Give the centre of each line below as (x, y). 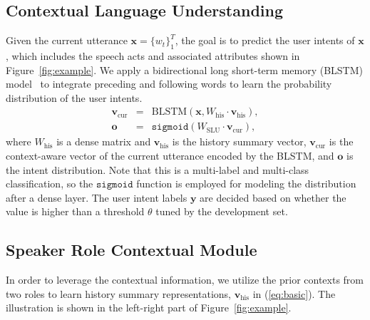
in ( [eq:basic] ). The (294, 293)
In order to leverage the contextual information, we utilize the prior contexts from (185, 280)
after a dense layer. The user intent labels (97, 197)
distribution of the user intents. (74, 97)
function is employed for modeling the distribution (246, 184)
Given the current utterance (67, 40)
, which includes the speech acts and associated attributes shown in (153, 56)
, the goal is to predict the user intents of (265, 40)
